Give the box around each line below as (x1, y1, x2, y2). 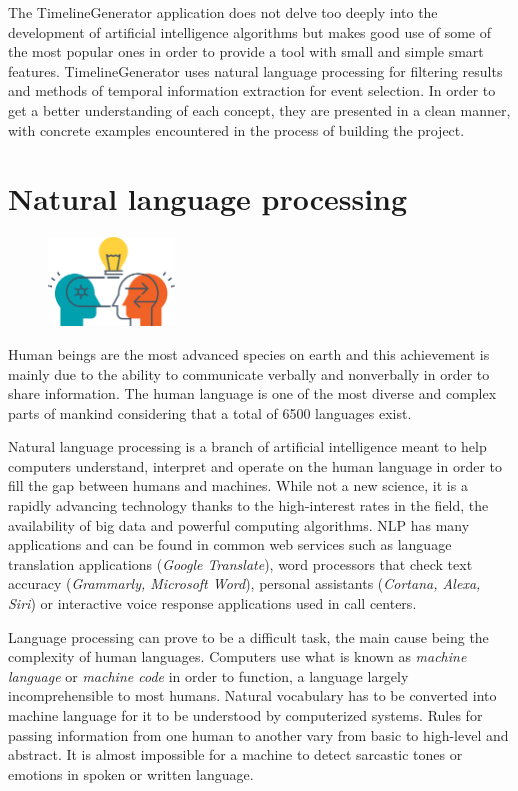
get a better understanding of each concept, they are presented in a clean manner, (8, 99, 511, 120)
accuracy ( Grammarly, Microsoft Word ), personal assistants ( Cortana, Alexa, (8, 573, 481, 594)
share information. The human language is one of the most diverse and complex (8, 383, 497, 404)
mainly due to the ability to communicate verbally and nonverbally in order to (8, 363, 490, 384)
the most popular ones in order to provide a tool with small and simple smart (8, 41, 484, 62)
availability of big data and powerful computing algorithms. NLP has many (8, 514, 470, 535)
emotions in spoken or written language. (8, 763, 254, 784)
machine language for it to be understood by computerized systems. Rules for (8, 705, 483, 726)
